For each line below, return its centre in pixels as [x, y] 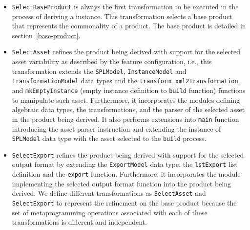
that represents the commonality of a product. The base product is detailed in [129, 26]
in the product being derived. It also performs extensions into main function [125, 119]
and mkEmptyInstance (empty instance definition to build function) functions [129, 90]
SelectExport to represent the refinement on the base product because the [124, 202]
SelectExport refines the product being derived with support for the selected [128, 154]
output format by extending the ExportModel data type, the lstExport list [125, 164]
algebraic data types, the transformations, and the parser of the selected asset [128, 109]
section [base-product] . [46, 35]
